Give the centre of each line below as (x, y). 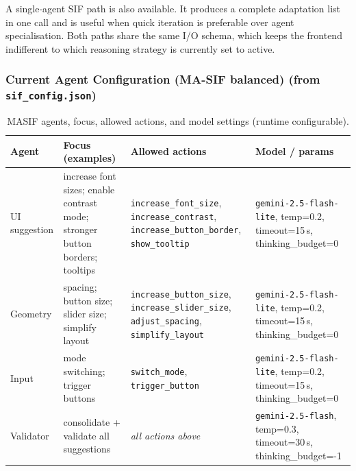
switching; (84, 371)
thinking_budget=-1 (298, 455)
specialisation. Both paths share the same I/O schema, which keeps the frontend (174, 35)
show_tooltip (160, 244)
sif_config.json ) (51, 95)
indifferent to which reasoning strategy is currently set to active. (140, 48)
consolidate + (92, 421)
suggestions (87, 449)
